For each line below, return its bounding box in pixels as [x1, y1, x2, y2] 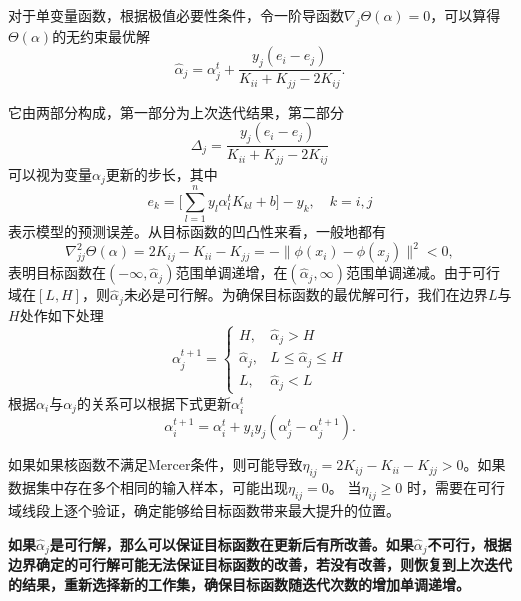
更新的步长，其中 [105, 163, 218, 184]
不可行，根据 [427, 533, 512, 554]
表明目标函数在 [8, 262, 106, 283]
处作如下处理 [19, 304, 104, 325]
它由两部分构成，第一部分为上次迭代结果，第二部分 [8, 101, 344, 122]
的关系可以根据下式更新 [76, 392, 231, 413]
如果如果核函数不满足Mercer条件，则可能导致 [8, 454, 303, 475]
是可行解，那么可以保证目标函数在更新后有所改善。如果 [49, 533, 414, 554]
